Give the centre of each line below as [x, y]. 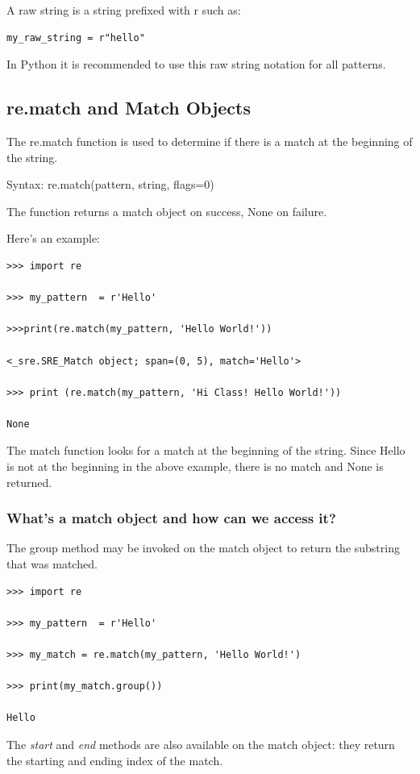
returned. [29, 482]
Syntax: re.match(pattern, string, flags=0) [110, 184]
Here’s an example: [53, 238]
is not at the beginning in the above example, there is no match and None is [195, 466]
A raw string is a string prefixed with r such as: [124, 10]
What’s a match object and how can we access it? [171, 518]
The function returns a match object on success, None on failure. [167, 211]
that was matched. [52, 564]
